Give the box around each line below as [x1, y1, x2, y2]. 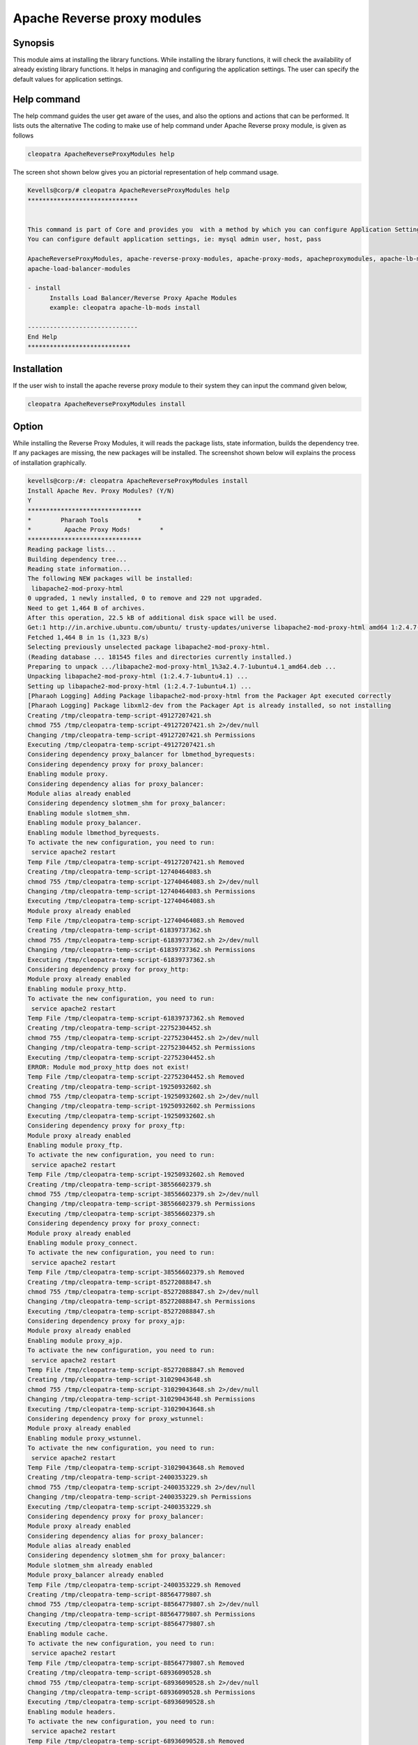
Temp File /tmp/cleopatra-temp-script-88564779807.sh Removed [27, 1658, 245, 1667]
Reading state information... [27, 565, 131, 572]
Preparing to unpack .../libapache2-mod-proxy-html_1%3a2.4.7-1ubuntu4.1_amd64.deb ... [27, 662, 336, 670]
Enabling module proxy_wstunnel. [27, 1434, 142, 1442]
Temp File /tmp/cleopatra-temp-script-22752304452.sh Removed [27, 1073, 245, 1081]
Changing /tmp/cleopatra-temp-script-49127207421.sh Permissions [27, 731, 256, 739]
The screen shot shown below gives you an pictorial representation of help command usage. [13, 168, 279, 176]
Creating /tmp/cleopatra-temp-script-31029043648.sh [27, 1376, 212, 1383]
